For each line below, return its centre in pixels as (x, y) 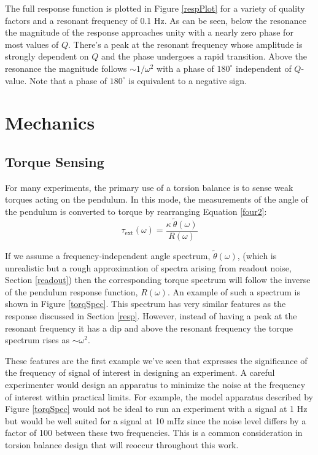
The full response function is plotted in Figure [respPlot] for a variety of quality (155, 8)
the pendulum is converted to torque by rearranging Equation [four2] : (136, 211)
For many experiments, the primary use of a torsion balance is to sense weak (149, 187)
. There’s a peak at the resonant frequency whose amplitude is (185, 44)
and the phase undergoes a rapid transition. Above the (204, 56)
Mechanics (50, 122)
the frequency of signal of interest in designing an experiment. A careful (140, 372)
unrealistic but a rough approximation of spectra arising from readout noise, (148, 267)
